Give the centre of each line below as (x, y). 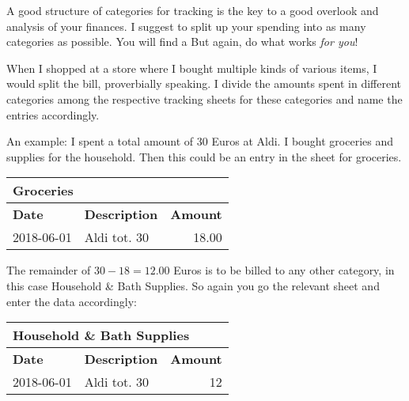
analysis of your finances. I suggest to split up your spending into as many (186, 26)
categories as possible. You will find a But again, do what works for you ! (182, 42)
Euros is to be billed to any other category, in (284, 270)
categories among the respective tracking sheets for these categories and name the (204, 98)
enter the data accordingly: (72, 301)
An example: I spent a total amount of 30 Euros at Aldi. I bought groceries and (200, 141)
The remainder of (49, 270)
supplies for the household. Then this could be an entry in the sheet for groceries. (204, 156)
